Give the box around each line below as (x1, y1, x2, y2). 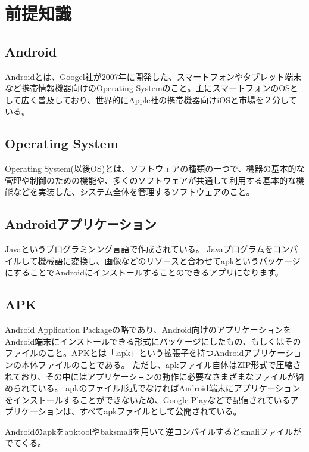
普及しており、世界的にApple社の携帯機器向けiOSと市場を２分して (38, 93, 297, 106)
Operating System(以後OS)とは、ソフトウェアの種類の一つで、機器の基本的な (5, 162, 305, 175)
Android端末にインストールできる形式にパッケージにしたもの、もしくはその (5, 335, 301, 347)
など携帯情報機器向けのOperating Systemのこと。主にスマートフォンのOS (5, 82, 290, 94)
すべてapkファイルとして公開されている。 (79, 405, 242, 417)
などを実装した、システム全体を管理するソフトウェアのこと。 (13, 185, 255, 198)
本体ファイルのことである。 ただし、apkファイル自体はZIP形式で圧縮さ (21, 358, 301, 370)
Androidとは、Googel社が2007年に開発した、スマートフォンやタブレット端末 (5, 70, 302, 82)
